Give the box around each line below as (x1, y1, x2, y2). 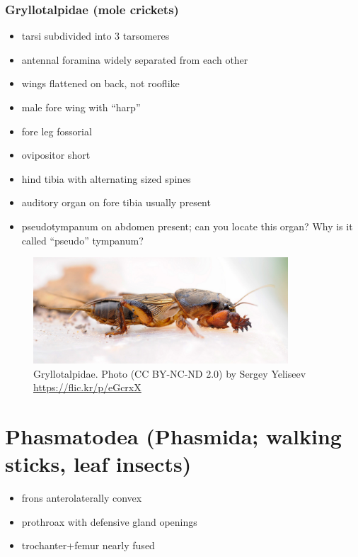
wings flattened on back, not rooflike (21, 76, 180, 91)
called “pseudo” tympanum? (21, 232, 144, 247)
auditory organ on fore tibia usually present (21, 195, 211, 210)
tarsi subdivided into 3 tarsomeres (21, 28, 170, 43)
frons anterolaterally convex (21, 490, 142, 505)
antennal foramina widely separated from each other (21, 52, 248, 67)
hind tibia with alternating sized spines (21, 171, 191, 186)
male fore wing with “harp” (21, 100, 141, 114)
